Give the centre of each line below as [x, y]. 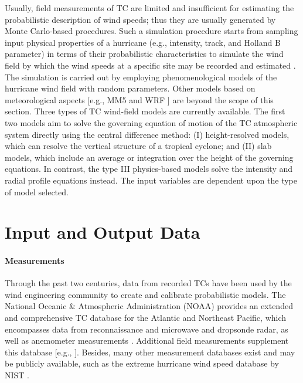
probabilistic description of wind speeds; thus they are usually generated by [140, 19]
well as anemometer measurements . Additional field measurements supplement [147, 340]
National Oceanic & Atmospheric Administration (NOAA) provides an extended [149, 306]
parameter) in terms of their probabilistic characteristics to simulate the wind [144, 54]
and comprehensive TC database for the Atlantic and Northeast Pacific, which [146, 318]
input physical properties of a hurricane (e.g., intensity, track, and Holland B [143, 42]
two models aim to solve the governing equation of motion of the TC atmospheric [151, 122]
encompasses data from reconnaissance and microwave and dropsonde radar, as [147, 329]
